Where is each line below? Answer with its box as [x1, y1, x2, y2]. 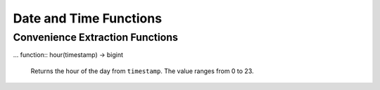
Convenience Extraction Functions [13, 31, 179, 44]
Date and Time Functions [13, 11, 162, 26]
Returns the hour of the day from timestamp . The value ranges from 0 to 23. [30, 67, 254, 75]
